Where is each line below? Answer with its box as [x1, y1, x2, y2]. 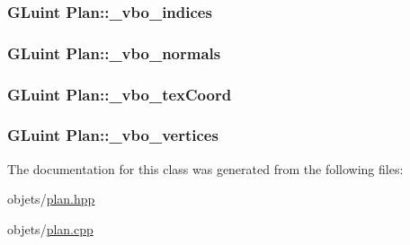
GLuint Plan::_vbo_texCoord [7, 83, 232, 105]
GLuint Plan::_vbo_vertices [7, 124, 218, 146]
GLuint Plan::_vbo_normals [7, 41, 221, 64]
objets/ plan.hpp [7, 189, 95, 208]
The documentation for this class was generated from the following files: [7, 159, 404, 178]
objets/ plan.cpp [7, 219, 94, 238]
